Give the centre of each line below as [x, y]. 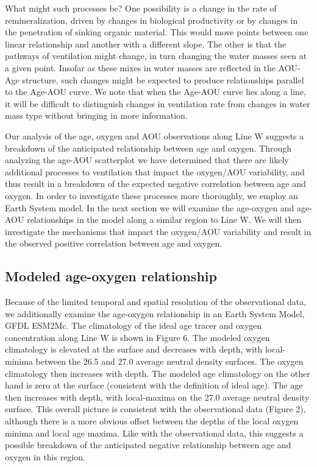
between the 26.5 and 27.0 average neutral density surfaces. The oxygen [169, 361]
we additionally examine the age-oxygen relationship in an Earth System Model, [155, 313]
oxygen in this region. [45, 456]
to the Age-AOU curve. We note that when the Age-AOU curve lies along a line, [155, 92]
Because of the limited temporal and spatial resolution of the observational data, [156, 302]
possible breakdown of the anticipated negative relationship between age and [148, 445]
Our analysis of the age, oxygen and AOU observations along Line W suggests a [155, 135]
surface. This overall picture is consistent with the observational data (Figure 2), [155, 409]
